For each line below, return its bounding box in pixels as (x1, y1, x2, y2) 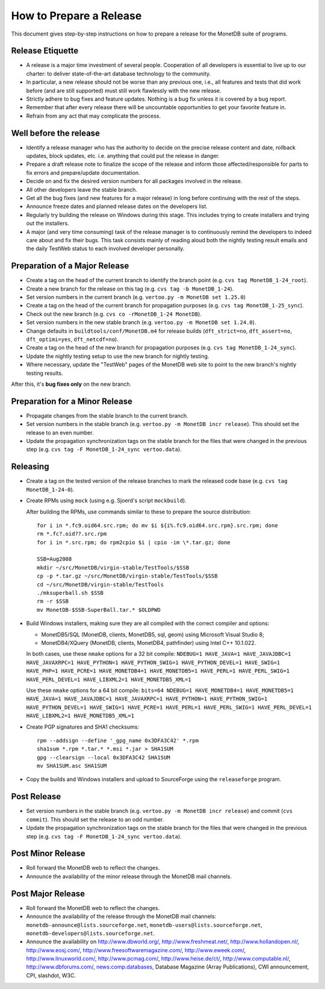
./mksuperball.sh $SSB (37, 589, 104, 597)
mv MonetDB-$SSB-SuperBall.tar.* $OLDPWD (37, 606, 161, 613)
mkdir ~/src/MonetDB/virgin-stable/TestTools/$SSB (37, 564, 190, 571)
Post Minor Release (11, 849, 85, 859)
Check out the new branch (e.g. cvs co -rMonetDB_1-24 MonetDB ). (26, 310, 202, 318)
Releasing (11, 462, 49, 472)
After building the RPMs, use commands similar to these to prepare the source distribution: (26, 508, 252, 515)
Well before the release (11, 128, 101, 138)
